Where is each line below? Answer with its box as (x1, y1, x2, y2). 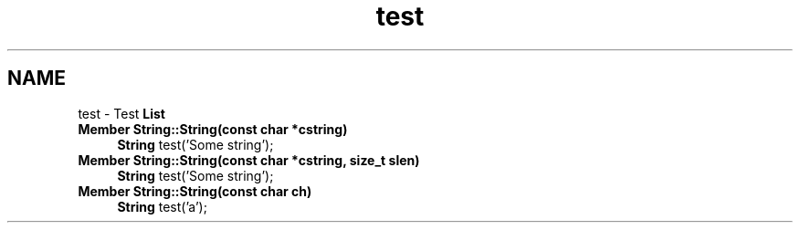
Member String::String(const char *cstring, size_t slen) (78, 152, 420, 168)
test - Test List (78, 105, 165, 121)
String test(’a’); (117, 198, 207, 214)
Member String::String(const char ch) (78, 183, 312, 199)
